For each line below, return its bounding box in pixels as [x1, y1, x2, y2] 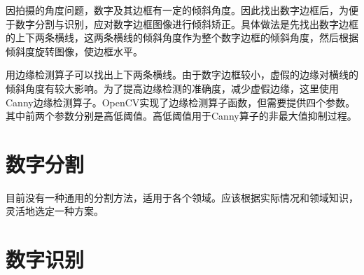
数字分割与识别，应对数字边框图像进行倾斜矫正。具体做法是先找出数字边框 [15, 16, 358, 31]
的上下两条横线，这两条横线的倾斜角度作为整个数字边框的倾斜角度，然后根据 [6, 30, 358, 45]
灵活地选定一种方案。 [6, 204, 104, 218]
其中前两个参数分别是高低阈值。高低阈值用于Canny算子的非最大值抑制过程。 [6, 108, 357, 123]
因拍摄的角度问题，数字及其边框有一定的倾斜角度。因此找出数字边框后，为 [6, 3, 349, 17]
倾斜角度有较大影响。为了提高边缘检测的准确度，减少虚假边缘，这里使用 [6, 80, 339, 95]
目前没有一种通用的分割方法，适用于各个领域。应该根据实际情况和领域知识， [6, 190, 358, 204]
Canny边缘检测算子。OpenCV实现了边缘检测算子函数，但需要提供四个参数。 [6, 94, 356, 109]
